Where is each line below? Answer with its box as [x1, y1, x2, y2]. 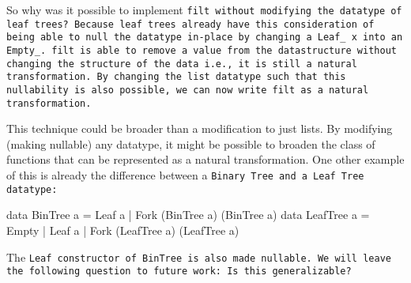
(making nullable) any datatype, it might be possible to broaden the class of [6, 135, 375, 152]
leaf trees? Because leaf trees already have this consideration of [6, 18, 375, 30]
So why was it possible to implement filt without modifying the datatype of [6, 2, 402, 17]
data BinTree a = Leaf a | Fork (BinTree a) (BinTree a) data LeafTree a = [6, 206, 370, 223]
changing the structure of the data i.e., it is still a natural [6, 58, 357, 70]
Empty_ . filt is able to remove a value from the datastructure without [6, 44, 397, 56]
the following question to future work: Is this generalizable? [6, 266, 352, 277]
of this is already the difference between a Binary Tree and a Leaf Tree [6, 167, 364, 183]
